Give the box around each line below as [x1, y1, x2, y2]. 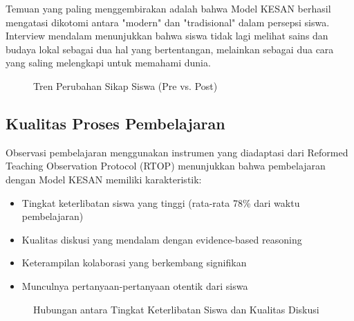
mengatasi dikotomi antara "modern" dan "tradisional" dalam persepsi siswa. [6, 15, 330, 29]
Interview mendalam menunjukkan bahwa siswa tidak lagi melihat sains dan [6, 28, 328, 43]
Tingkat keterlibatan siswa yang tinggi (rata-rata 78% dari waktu [21, 195, 300, 210]
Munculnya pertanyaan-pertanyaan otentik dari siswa [21, 278, 248, 293]
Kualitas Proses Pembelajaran [6, 112, 225, 134]
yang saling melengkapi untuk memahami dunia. [6, 55, 211, 70]
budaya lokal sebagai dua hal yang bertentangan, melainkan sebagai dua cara [6, 42, 334, 56]
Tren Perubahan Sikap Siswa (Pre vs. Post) [33, 78, 218, 93]
